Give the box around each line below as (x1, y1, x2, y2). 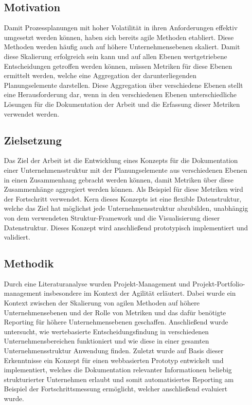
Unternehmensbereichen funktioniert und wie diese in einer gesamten (4, 336, 209, 346)
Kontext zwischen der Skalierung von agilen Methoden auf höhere (4, 298, 200, 308)
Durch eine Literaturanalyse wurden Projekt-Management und (4, 278, 190, 288)
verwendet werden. (4, 108, 59, 119)
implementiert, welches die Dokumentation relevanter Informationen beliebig (4, 364, 232, 375)
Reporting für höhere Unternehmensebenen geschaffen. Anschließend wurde (4, 317, 228, 327)
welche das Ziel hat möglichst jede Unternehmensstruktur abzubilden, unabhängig (4, 203, 248, 213)
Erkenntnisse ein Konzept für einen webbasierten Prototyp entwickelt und (4, 355, 224, 365)
